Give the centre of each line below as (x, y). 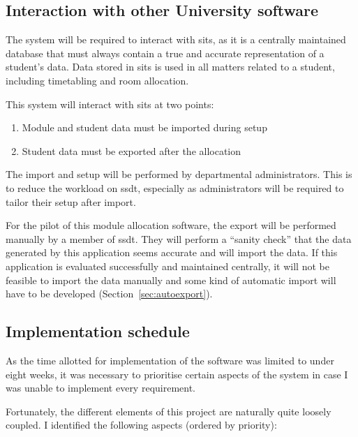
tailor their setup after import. (71, 201)
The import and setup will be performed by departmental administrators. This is (179, 174)
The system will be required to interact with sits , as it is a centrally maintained (176, 39)
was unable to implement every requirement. (101, 388)
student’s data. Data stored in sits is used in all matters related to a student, (170, 67)
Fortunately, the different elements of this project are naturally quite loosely (169, 411)
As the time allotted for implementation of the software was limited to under (170, 360)
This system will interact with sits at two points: (110, 104)
